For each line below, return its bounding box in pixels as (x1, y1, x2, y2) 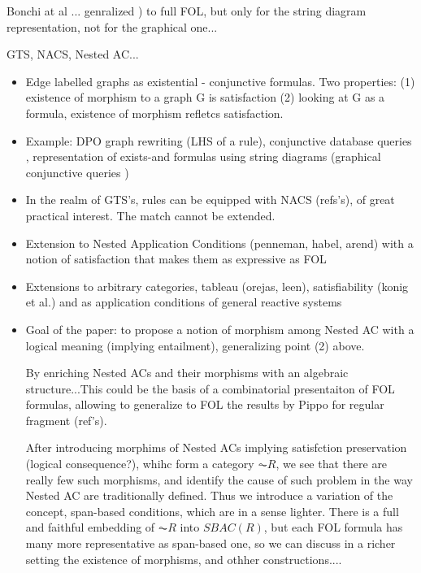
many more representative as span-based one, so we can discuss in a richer (25, 535, 396, 552)
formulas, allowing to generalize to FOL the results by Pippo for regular (25, 396, 384, 413)
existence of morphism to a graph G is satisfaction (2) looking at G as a (25, 89, 385, 106)
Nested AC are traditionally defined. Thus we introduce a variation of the (25, 487, 393, 504)
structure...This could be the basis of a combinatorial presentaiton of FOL (25, 380, 395, 397)
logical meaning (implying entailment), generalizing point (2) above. (25, 336, 365, 354)
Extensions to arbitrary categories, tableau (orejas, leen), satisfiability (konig (25, 277, 409, 294)
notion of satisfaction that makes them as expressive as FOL (25, 250, 327, 267)
